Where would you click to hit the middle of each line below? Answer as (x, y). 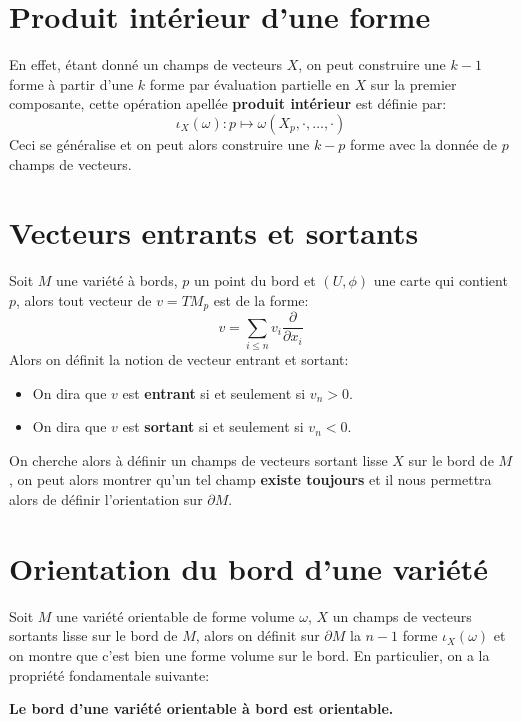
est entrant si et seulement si (214, 392)
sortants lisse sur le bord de (93, 635)
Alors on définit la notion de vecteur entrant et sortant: (179, 359)
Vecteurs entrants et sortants (214, 232)
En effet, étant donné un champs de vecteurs (145, 64)
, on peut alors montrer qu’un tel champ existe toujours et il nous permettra (250, 479)
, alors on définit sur (257, 635)
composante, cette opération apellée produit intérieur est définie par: (228, 103)
